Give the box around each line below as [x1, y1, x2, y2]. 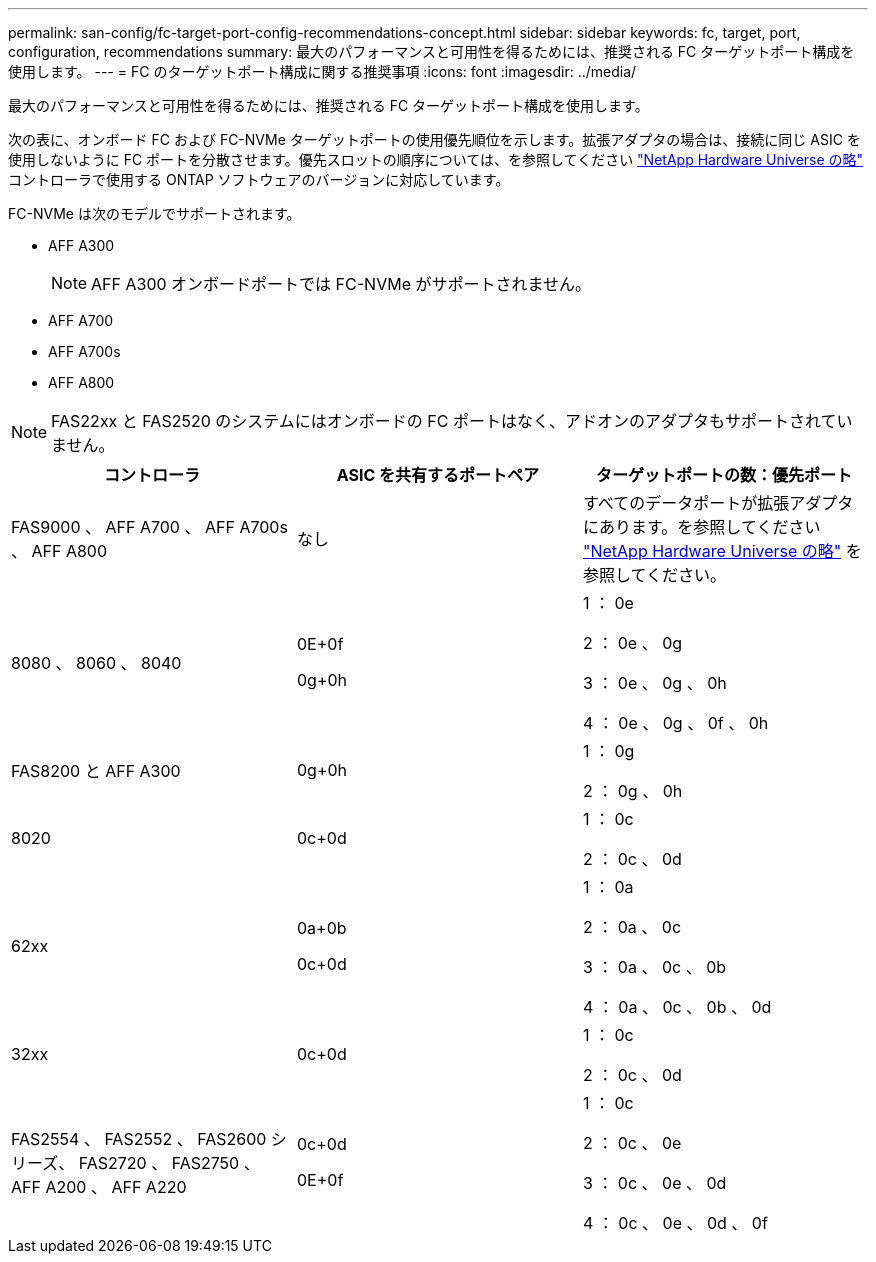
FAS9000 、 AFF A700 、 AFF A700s [11, 517, 288, 537]
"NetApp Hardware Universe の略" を [582, 541, 862, 561]
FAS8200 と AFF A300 [11, 761, 181, 781]
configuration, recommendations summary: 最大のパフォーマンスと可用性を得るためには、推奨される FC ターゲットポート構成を [8, 43, 855, 60]
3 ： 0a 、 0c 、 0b [582, 957, 727, 977]
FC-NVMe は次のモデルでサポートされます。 [8, 205, 301, 222]
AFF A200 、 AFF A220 [11, 1177, 187, 1197]
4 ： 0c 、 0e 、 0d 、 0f [582, 1213, 768, 1233]
